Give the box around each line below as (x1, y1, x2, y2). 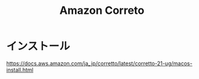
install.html (6, 66, 33, 73)
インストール (6, 40, 70, 53)
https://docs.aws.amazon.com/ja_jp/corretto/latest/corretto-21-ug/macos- (6, 60, 193, 67)
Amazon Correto (59, 4, 144, 17)
